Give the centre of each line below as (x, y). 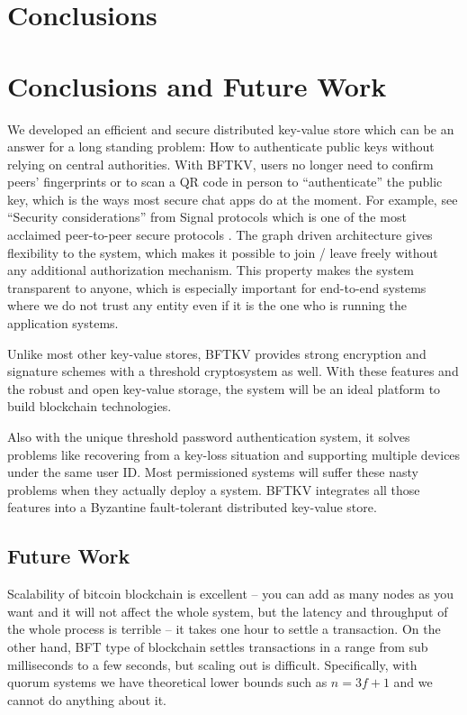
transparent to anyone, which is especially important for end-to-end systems (217, 287)
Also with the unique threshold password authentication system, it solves (209, 436)
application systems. (63, 323)
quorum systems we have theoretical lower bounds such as (167, 682)
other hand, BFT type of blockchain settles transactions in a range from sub (218, 646)
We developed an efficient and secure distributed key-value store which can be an (231, 128)
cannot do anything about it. (87, 699)
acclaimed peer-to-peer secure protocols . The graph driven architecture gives (220, 235)
